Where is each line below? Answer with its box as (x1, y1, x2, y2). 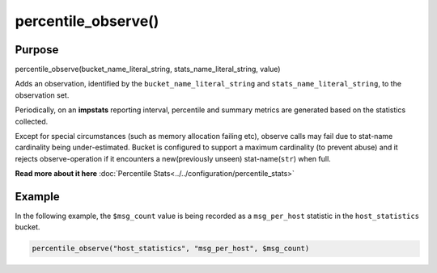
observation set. (15, 90, 70, 100)
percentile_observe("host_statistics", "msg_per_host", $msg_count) (32, 244, 310, 254)
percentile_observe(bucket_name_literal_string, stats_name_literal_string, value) (15, 65, 281, 74)
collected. (15, 116, 49, 126)
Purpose (15, 43, 59, 57)
